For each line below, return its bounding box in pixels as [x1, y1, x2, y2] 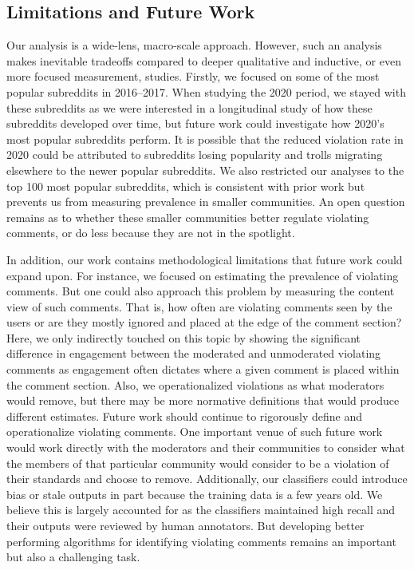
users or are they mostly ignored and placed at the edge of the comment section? [6, 314, 402, 331]
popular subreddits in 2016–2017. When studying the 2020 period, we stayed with [6, 83, 406, 100]
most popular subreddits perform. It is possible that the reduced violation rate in [6, 130, 404, 147]
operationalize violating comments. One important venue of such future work [6, 423, 383, 440]
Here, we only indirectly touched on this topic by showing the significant [6, 329, 361, 346]
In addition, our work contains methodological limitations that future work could [6, 251, 403, 267]
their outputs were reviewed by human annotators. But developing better [6, 517, 365, 534]
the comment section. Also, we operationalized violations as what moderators [6, 376, 384, 393]
